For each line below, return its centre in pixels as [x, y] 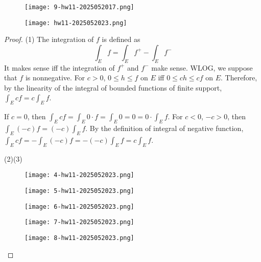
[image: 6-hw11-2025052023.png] [79, 206]
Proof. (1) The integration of [49, 39]
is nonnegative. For [55, 78]
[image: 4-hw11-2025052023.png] [79, 175]
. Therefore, [239, 78]
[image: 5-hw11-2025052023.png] [79, 191]
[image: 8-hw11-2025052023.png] [79, 238]
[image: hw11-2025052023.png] [76, 23]
